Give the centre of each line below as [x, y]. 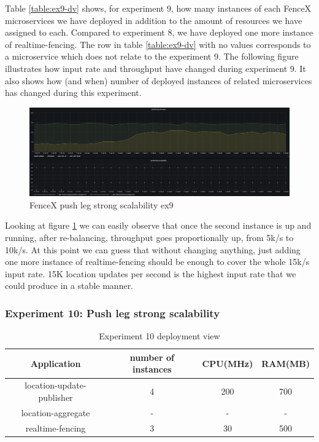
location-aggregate [56, 412]
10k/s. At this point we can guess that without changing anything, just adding [153, 249]
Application [56, 363]
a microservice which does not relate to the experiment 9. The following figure [152, 56]
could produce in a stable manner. [69, 286]
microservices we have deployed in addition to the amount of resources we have [154, 20]
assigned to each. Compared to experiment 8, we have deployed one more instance [159, 32]
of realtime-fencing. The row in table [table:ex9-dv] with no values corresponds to [158, 44]
